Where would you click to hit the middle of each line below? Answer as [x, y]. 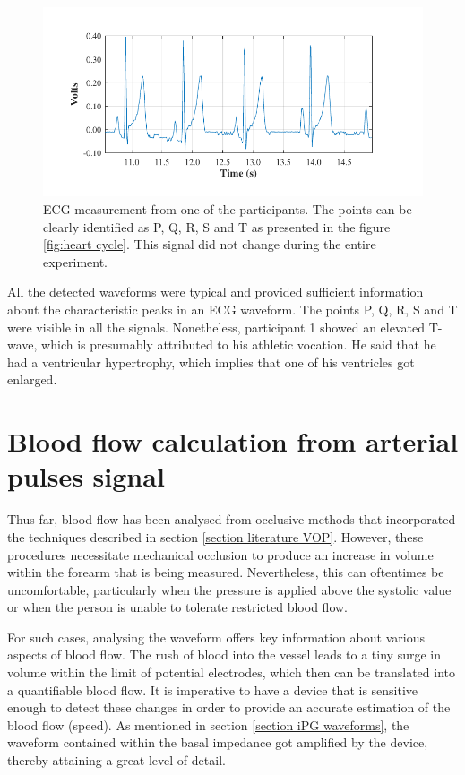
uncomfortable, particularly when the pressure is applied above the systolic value [229, 589]
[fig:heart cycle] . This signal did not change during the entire [210, 244]
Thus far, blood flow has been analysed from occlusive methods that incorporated [232, 519]
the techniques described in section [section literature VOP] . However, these [215, 536]
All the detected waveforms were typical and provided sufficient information [215, 292]
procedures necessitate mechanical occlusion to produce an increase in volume [220, 554]
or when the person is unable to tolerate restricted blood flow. [177, 607]
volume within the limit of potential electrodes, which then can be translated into [231, 672]
